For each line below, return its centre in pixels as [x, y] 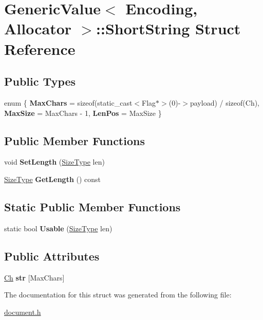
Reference [40, 48]
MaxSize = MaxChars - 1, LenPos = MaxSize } [83, 113]
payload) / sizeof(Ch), [224, 102]
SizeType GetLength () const [53, 179]
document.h [23, 312]
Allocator [38, 28]
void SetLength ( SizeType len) [54, 162]
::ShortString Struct [168, 28]
